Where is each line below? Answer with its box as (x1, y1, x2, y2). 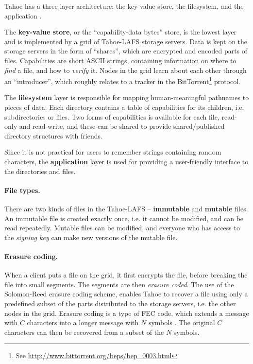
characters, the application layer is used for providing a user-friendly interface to (4, 156, 249, 166)
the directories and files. (4, 166, 76, 176)
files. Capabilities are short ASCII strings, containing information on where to (4, 55, 236, 65)
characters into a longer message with (27, 317, 139, 328)
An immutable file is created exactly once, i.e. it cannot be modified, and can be (4, 213, 244, 223)
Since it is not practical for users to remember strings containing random (4, 147, 221, 157)
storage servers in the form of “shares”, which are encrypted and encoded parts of (4, 46, 248, 56)
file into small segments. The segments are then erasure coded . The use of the (4, 279, 234, 289)
